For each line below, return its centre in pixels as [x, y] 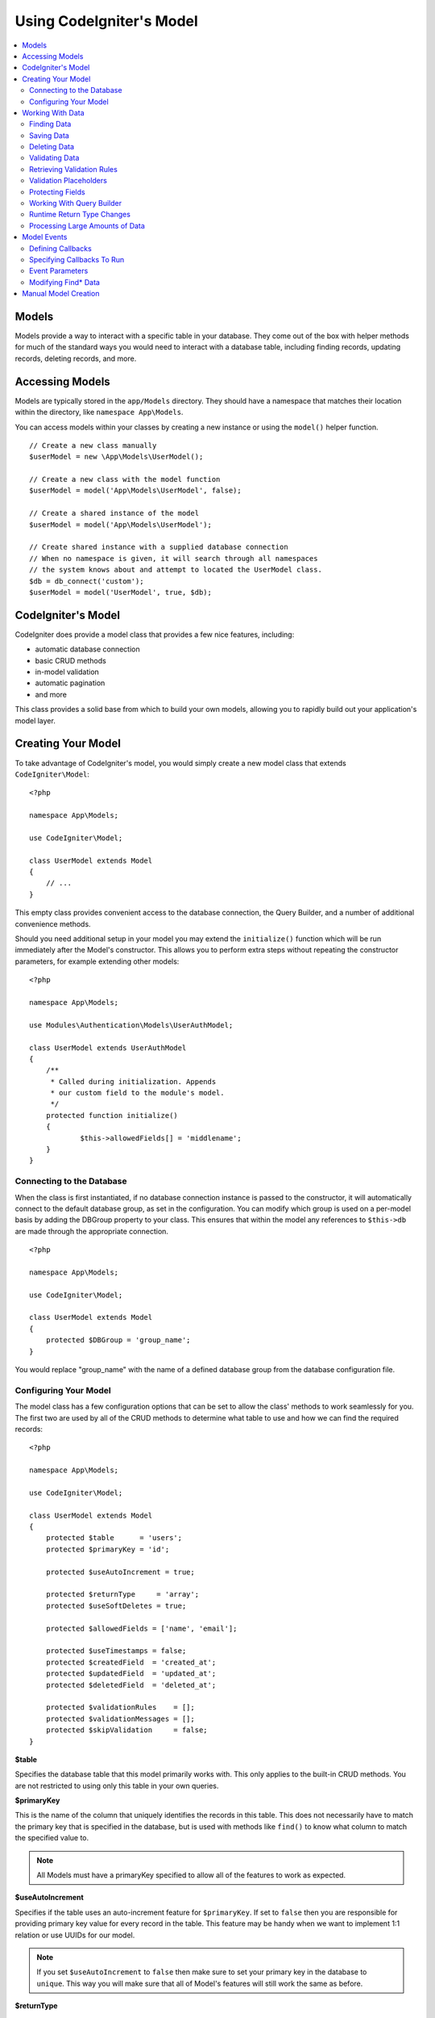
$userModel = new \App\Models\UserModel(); [116, 457]
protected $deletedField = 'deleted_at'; [131, 1685]
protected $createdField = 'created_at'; [131, 1662]
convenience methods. [53, 923]
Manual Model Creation [61, 294]
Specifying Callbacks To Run [77, 259]
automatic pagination [70, 683]
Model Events [45, 237]
